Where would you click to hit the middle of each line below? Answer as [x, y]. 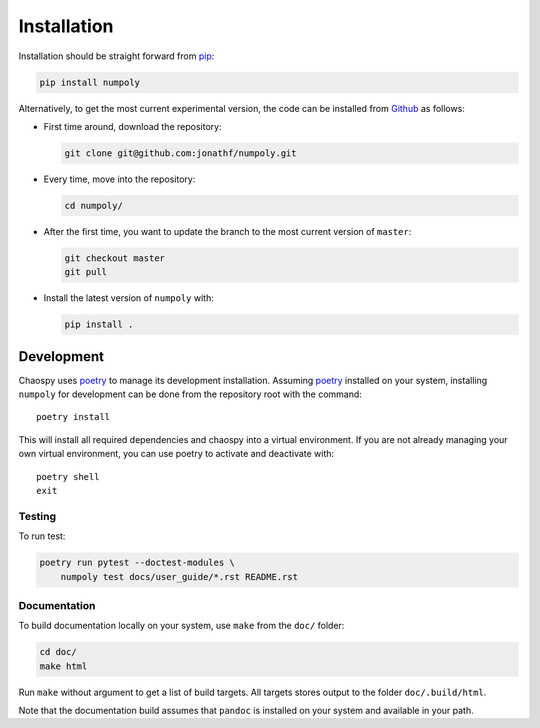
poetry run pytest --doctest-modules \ [137, 563]
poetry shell [68, 476]
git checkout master [114, 258]
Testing [37, 516]
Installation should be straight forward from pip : [116, 56]
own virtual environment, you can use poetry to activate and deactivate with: [176, 454]
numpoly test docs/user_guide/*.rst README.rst [179, 576]
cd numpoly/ [94, 205]
